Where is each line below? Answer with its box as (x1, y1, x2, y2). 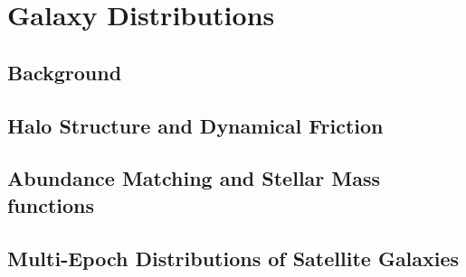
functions (7, 190, 95, 218)
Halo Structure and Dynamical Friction (7, 111, 384, 139)
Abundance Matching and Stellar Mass (7, 164, 381, 192)
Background (7, 58, 122, 86)
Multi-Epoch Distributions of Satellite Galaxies (7, 244, 460, 272)
